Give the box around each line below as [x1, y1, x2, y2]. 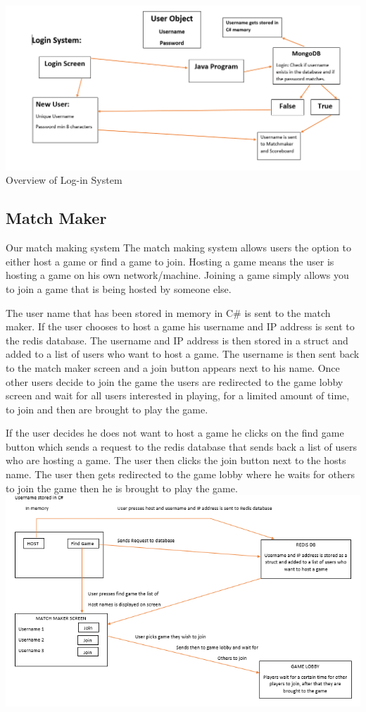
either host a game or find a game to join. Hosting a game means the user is [6, 254, 334, 268]
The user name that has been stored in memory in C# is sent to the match [6, 305, 331, 320]
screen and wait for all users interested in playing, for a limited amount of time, [6, 388, 350, 403]
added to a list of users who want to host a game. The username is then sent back [6, 346, 360, 361]
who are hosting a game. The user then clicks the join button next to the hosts [6, 453, 346, 468]
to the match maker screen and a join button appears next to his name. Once [6, 360, 340, 375]
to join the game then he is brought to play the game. [6, 480, 238, 495]
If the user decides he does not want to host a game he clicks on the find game [6, 425, 344, 440]
